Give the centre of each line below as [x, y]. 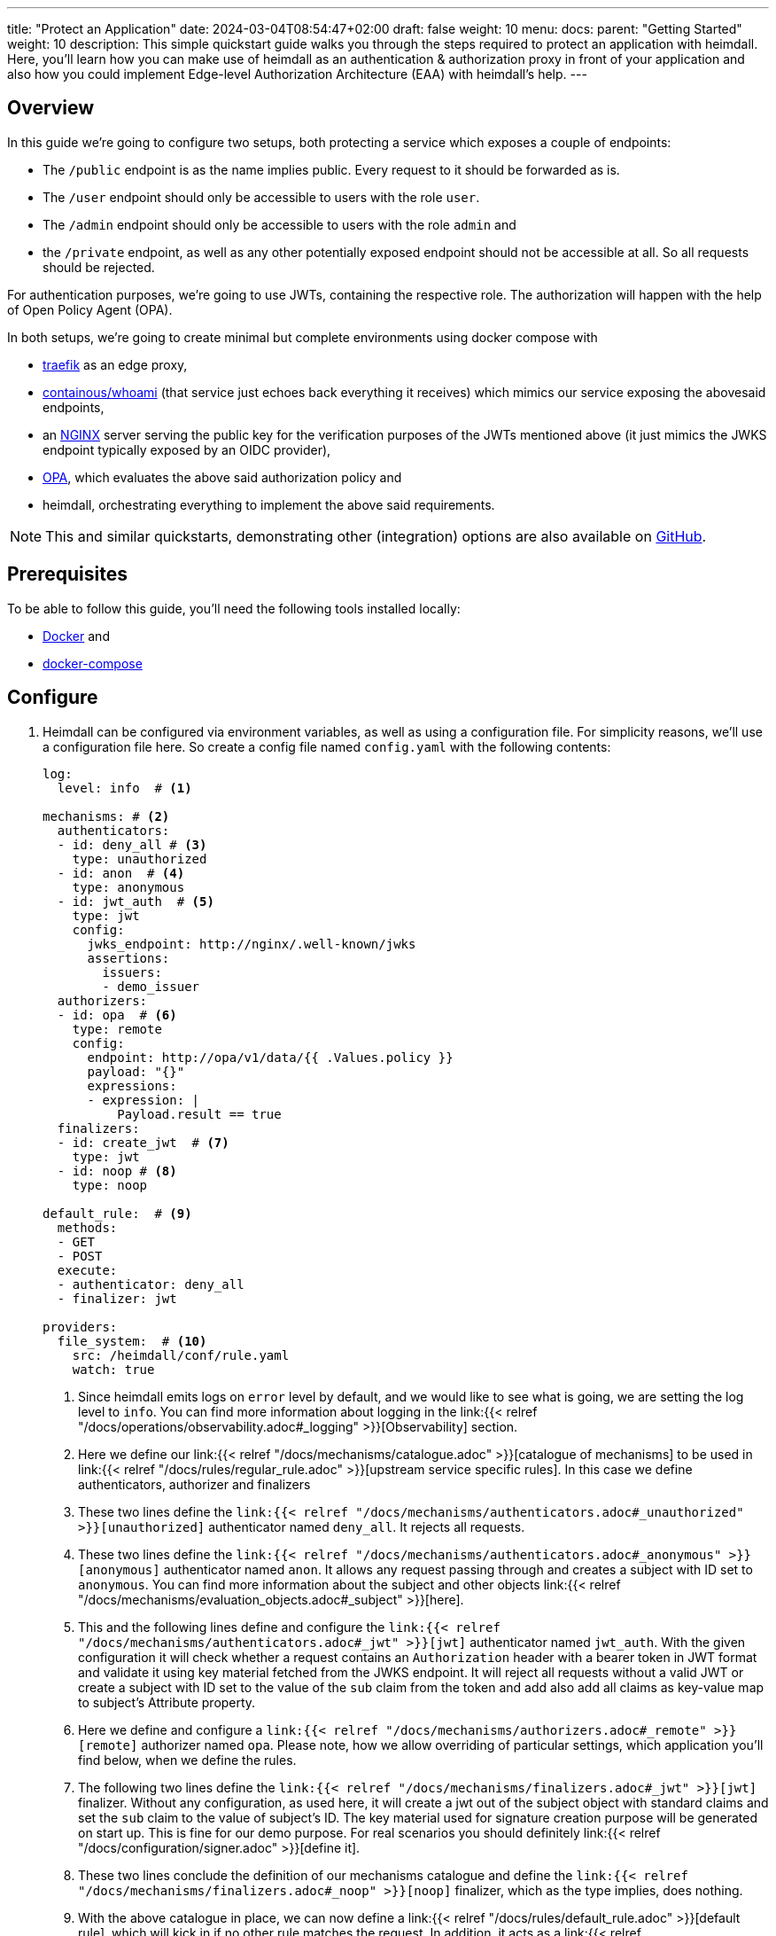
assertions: [128, 958]
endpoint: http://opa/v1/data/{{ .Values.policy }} [270, 1057]
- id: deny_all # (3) [132, 844]
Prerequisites [67, 574]
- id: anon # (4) [121, 873]
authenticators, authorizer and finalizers [194, 1484]
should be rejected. [99, 267]
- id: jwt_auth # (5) [136, 901]
